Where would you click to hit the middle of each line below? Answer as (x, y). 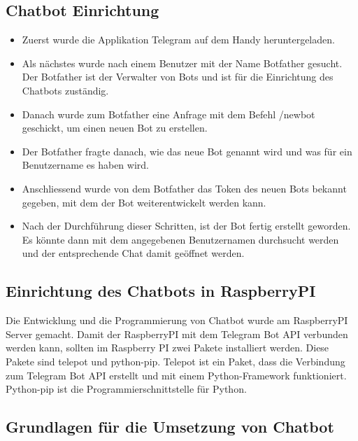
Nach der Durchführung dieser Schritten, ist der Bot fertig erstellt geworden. (186, 226)
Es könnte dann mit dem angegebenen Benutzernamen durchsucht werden (180, 239)
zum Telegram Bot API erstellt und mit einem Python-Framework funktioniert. (176, 375)
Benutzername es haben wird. (85, 165)
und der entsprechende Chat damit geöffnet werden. (133, 253)
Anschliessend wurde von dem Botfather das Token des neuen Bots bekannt (184, 188)
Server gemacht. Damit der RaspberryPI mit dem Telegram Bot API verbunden (177, 334)
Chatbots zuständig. (65, 90)
